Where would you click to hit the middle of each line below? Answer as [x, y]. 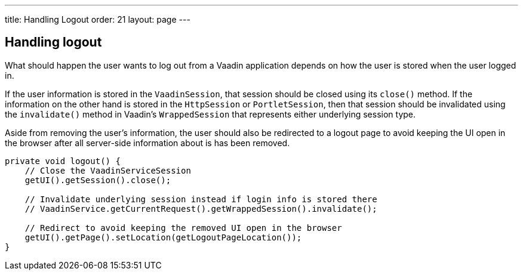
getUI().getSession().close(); [98, 180]
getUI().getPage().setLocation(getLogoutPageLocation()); [163, 237]
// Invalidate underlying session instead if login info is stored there [201, 199]
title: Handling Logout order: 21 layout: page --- [98, 19]
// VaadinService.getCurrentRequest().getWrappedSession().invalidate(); [201, 208]
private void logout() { [63, 161]
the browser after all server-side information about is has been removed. [147, 143]
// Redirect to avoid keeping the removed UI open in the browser [183, 228]
